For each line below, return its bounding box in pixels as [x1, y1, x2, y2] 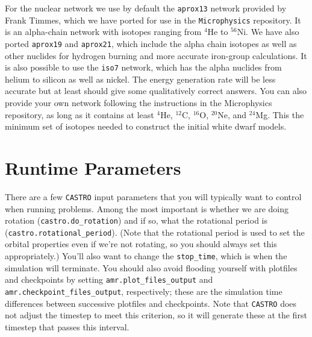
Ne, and [217, 108, 247, 121]
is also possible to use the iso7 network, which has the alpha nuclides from [5, 61, 282, 74]
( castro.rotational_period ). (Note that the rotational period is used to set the [5, 225, 305, 238]
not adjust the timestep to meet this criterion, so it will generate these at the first [5, 309, 307, 321]
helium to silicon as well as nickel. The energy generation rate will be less [5, 72, 276, 85]
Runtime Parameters [5, 155, 181, 180]
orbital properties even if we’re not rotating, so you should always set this [5, 238, 277, 250]
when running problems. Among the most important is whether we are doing [5, 202, 289, 215]
